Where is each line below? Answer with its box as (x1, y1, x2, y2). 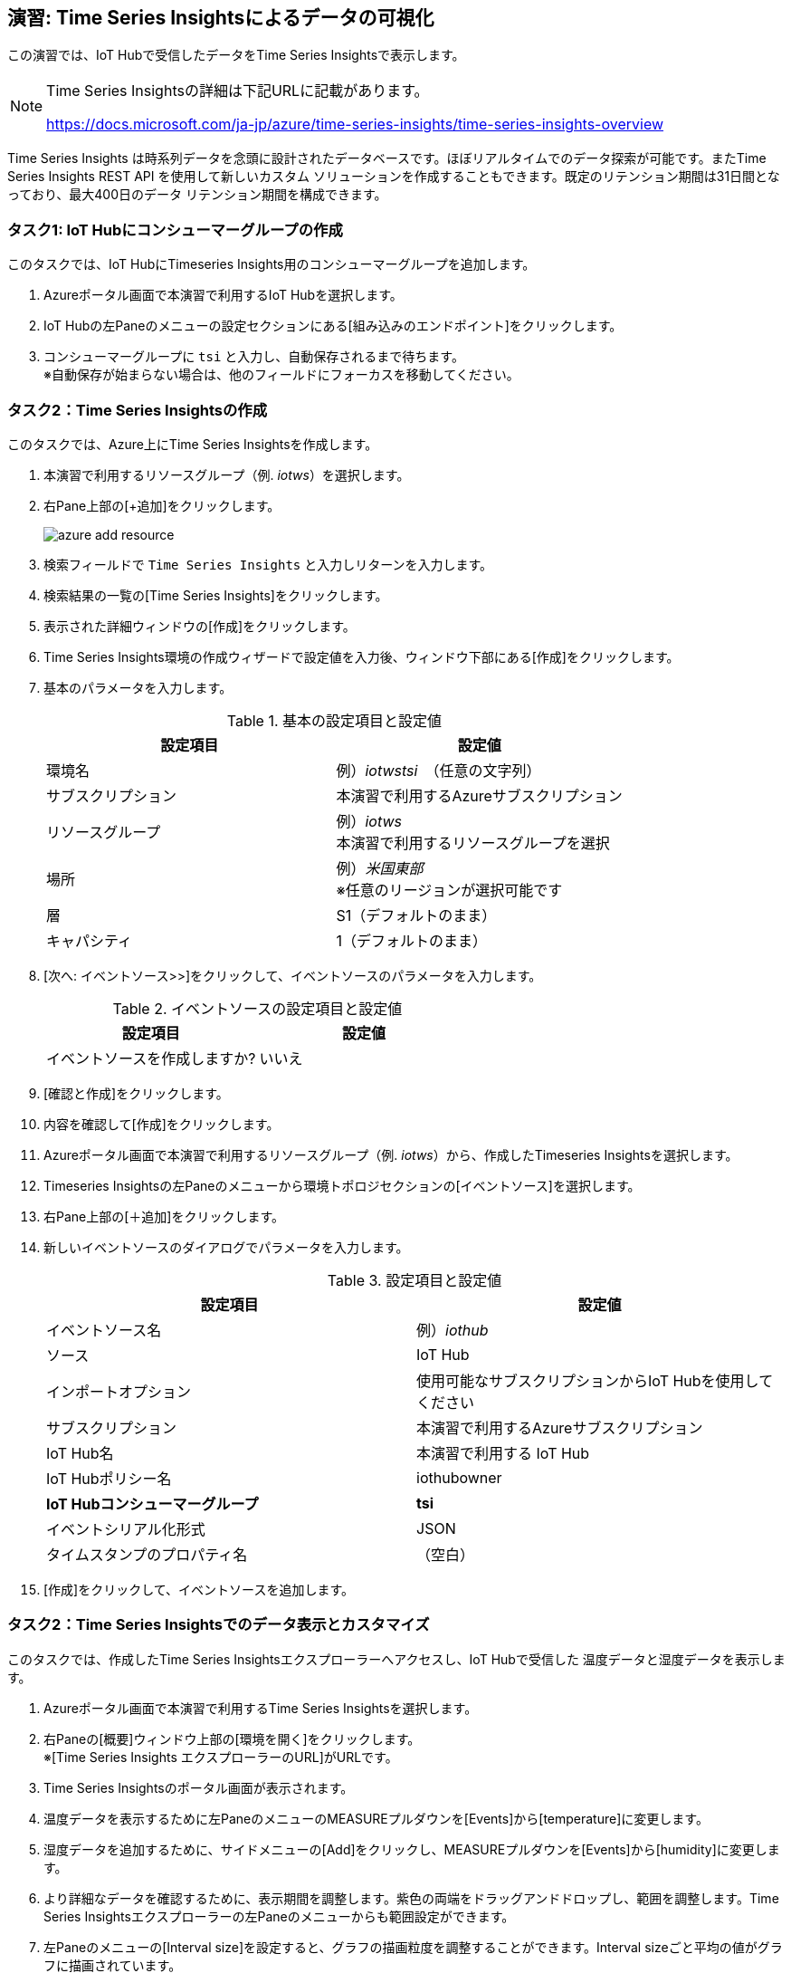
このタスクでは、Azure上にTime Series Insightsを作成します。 (7, 436, 378, 452)
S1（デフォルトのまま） (336, 905, 497, 924)
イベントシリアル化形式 (46, 1519, 205, 1538)
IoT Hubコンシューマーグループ (46, 1494, 259, 1513)
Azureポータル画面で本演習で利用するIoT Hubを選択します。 (43, 287, 403, 303)
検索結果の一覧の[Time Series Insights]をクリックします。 (43, 587, 388, 603)
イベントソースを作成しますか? (46, 1049, 256, 1068)
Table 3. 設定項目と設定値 (327, 1270, 502, 1289)
